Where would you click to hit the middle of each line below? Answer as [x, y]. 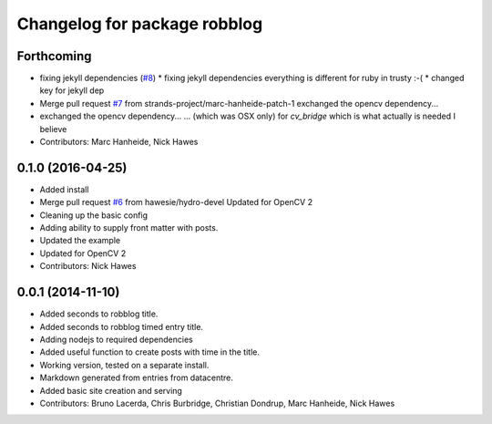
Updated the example [80, 241]
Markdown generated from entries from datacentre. [137, 377]
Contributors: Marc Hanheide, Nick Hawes [119, 142]
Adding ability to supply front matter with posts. [129, 228]
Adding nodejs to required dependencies [116, 339]
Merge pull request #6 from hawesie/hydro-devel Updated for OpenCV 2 [176, 202]
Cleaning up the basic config [94, 215]
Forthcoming [54, 56]
